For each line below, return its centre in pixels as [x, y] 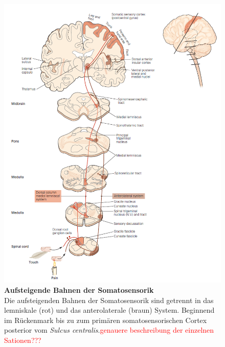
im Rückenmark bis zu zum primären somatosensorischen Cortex [106, 320]
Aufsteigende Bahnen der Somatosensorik [79, 290]
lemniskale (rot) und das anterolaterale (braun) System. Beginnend [109, 310]
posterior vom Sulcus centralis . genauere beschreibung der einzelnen [109, 330]
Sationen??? [23, 340]
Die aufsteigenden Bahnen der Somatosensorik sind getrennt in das [109, 300]
